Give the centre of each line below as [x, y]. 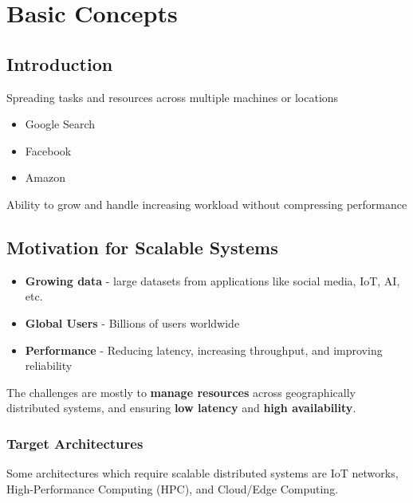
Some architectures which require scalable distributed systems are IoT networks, [203, 473]
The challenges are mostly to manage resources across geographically [181, 392]
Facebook [48, 150]
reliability [49, 365]
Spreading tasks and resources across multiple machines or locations [173, 97]
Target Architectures [75, 443]
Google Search [60, 124]
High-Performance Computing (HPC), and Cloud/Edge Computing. [173, 488]
